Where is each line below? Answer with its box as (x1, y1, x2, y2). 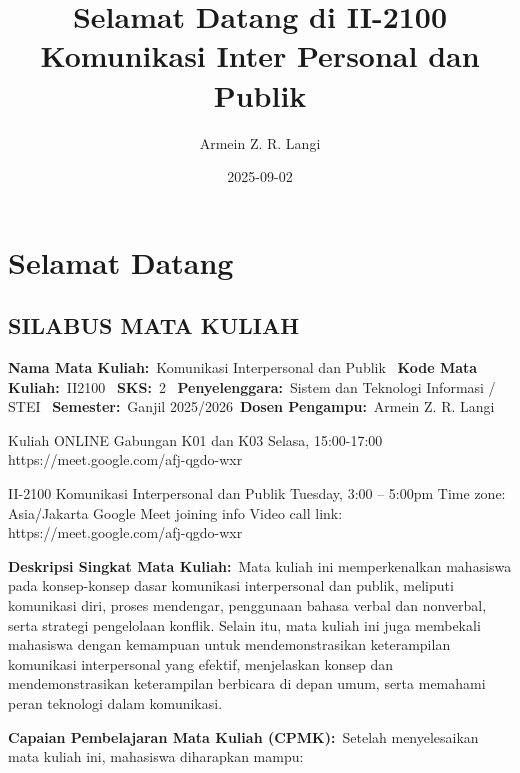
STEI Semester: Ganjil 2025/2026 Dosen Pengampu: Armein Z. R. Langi (8, 396, 495, 417)
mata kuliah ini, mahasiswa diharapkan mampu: (8, 746, 304, 767)
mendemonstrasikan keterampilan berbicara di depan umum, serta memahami (8, 673, 486, 694)
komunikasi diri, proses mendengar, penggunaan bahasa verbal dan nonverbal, (8, 595, 487, 616)
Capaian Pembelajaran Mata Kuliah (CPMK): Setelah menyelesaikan (8, 726, 479, 747)
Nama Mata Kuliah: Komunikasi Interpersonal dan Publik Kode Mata (8, 357, 478, 378)
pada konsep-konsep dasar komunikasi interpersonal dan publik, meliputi (8, 575, 454, 596)
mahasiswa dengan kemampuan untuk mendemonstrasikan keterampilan (8, 634, 451, 655)
